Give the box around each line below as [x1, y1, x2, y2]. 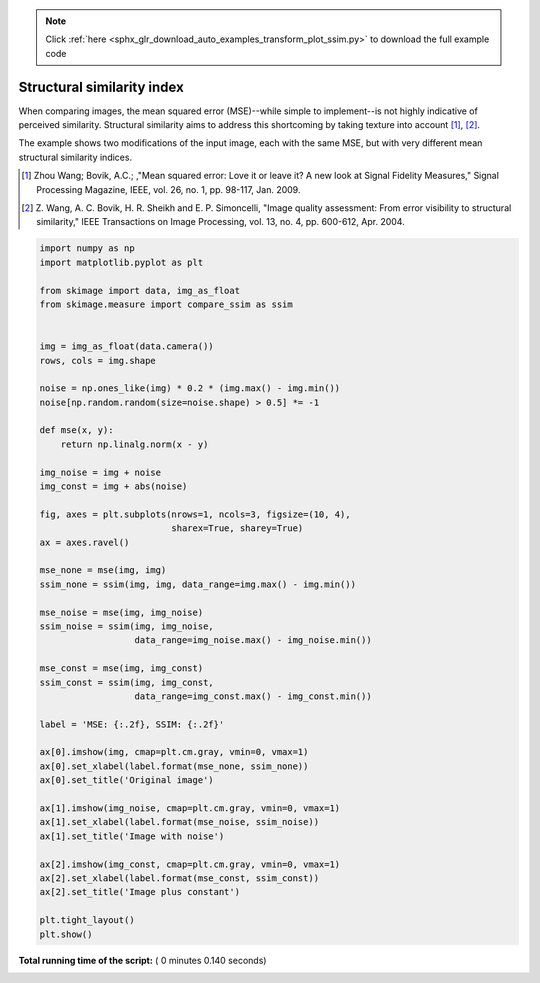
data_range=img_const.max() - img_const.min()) [134, 690, 372, 702]
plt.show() [39, 928, 93, 940]
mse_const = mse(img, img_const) [39, 663, 204, 674]
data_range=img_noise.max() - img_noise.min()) [134, 635, 372, 646]
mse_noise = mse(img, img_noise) [39, 606, 204, 618]
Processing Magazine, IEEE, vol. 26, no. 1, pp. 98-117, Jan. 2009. [36, 183, 301, 195]
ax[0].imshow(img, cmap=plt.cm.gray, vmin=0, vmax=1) [39, 746, 309, 758]
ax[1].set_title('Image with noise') [39, 830, 225, 842]
